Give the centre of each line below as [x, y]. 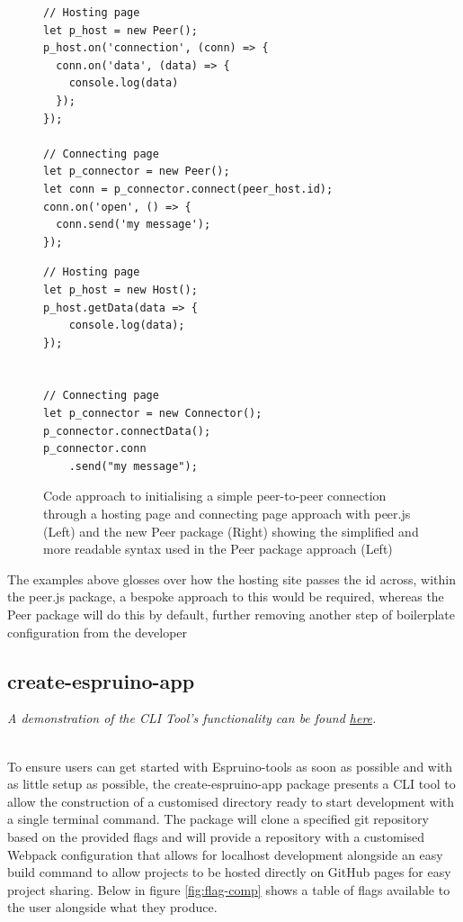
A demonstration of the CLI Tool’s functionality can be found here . [192, 718]
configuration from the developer [98, 632]
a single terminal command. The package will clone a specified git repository [218, 819]
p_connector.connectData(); [127, 431]
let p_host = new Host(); [120, 289]
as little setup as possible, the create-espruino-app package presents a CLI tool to [231, 784]
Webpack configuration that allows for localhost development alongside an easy [225, 854]
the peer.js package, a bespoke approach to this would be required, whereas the [226, 597]
